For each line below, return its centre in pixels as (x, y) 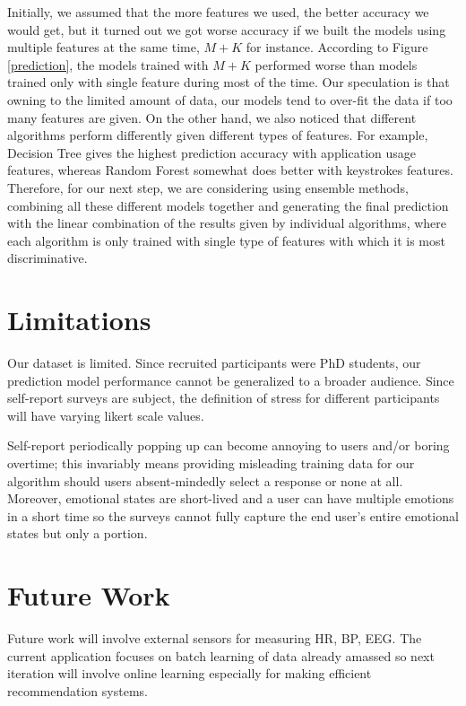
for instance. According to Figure (337, 47)
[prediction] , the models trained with (108, 64)
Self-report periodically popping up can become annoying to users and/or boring (229, 445)
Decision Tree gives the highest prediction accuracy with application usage (211, 152)
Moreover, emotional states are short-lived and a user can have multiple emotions (231, 498)
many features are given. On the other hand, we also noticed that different (212, 117)
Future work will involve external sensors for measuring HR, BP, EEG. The (215, 638)
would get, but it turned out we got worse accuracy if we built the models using (227, 29)
